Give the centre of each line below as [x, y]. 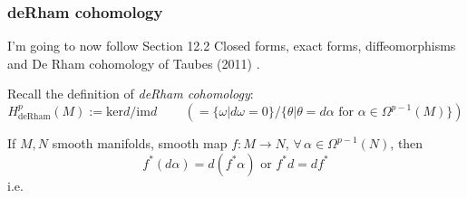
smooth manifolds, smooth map [140, 143]
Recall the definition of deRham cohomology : [131, 94]
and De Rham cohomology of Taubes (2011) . [134, 63]
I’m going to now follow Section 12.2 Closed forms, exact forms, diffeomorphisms [232, 46]
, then [407, 143]
